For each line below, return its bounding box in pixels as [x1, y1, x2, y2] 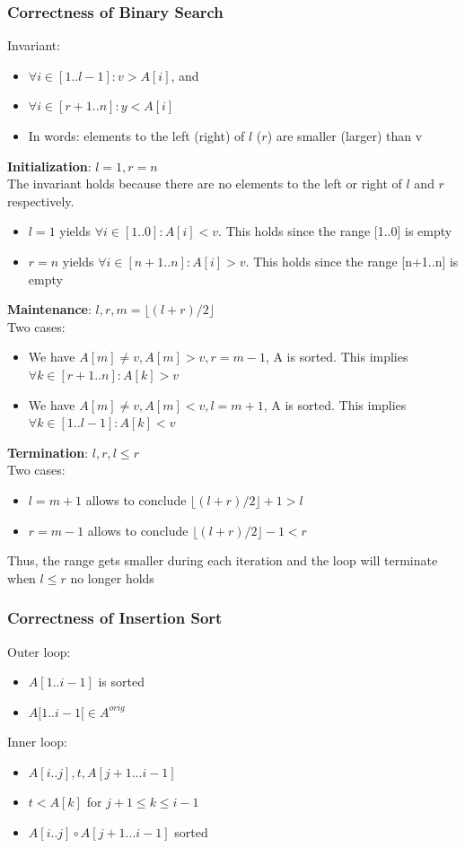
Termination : [7, 442, 89, 461]
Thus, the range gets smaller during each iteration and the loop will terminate [7, 551, 438, 570]
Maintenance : [7, 300, 92, 319]
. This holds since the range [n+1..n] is [245, 251, 459, 270]
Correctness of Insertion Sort [7, 607, 223, 629]
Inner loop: [7, 732, 67, 751]
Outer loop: [7, 642, 71, 660]
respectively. [7, 191, 75, 210]
